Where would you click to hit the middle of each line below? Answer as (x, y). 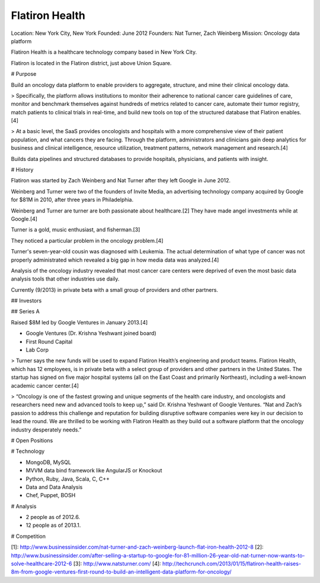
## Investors (26, 301)
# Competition (28, 536)
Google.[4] (24, 218)
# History (22, 170)
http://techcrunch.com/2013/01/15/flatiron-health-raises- (232, 564)
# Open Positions (32, 440)
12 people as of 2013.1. (53, 525)
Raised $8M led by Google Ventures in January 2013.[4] (79, 322)
